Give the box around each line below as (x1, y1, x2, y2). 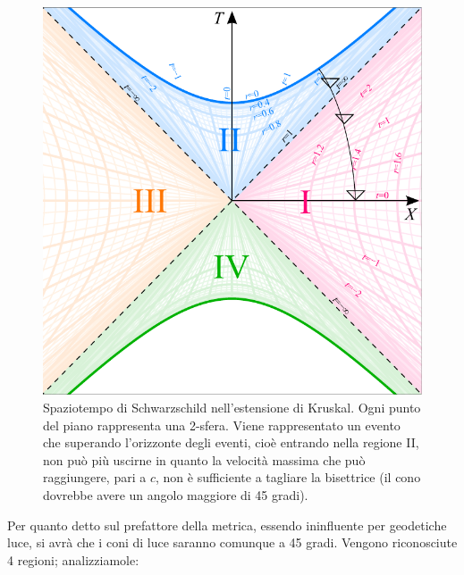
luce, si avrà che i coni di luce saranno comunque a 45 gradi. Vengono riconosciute (7, 533, 458, 552)
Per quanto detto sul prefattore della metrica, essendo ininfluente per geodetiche (7, 515, 447, 534)
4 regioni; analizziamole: (7, 550, 139, 569)
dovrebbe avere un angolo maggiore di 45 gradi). (43, 486, 308, 504)
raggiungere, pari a (43, 468, 147, 487)
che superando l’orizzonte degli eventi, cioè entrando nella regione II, (43, 433, 419, 452)
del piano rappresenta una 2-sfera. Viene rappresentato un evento (43, 415, 401, 434)
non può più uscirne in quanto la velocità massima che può (43, 450, 366, 469)
